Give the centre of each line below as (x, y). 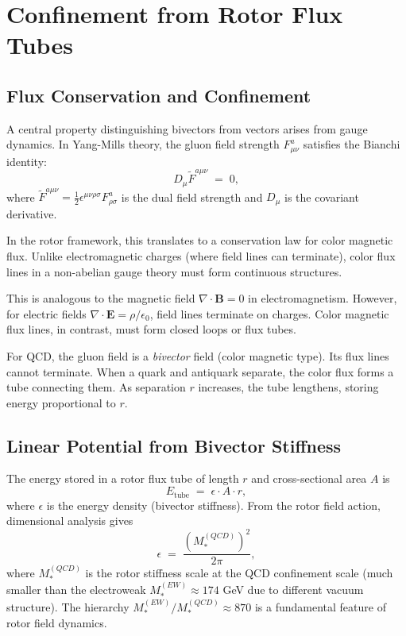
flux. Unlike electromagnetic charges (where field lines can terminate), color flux (201, 255)
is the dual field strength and (192, 197)
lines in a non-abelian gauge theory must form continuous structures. (174, 271)
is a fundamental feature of (320, 606)
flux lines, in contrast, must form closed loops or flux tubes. (151, 329)
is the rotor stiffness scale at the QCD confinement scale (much (239, 573)
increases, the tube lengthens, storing (288, 387)
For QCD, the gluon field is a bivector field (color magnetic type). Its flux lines (198, 355)
